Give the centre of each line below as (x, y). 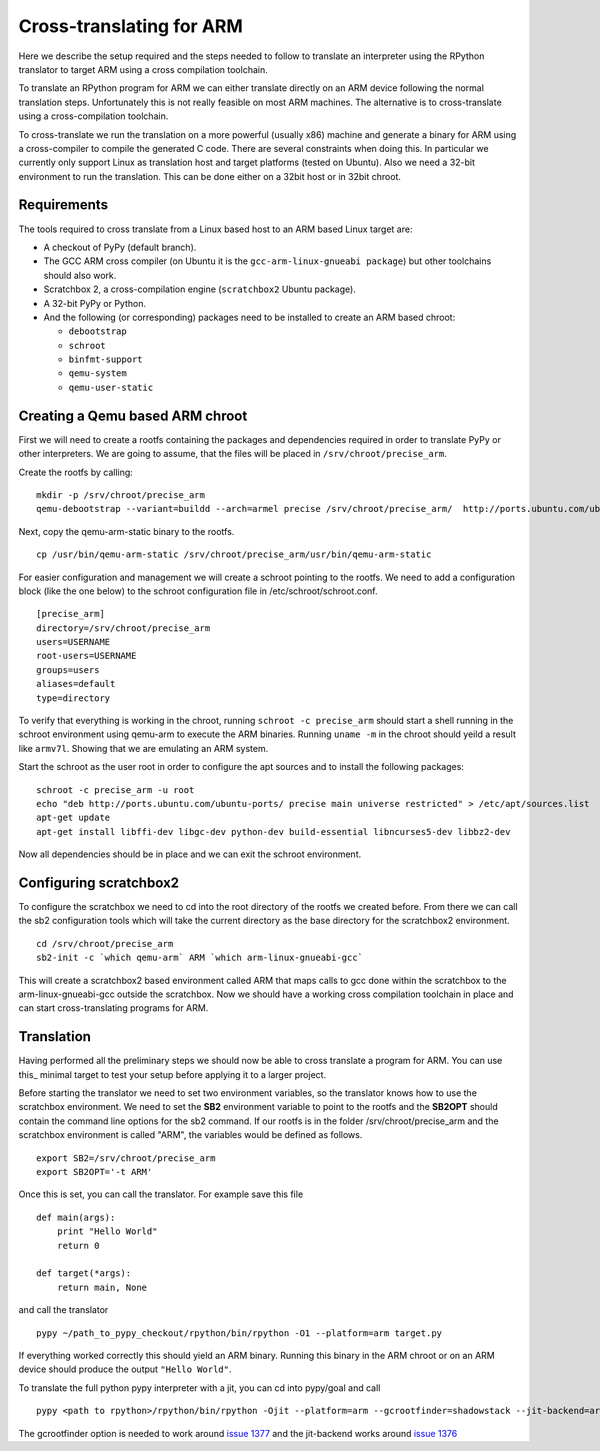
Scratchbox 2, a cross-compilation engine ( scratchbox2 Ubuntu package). (200, 289)
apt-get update (73, 818)
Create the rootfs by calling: (76, 472)
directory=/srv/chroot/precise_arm (123, 628)
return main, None (102, 1287)
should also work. (80, 275)
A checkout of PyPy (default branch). (120, 247)
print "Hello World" (107, 1231)
